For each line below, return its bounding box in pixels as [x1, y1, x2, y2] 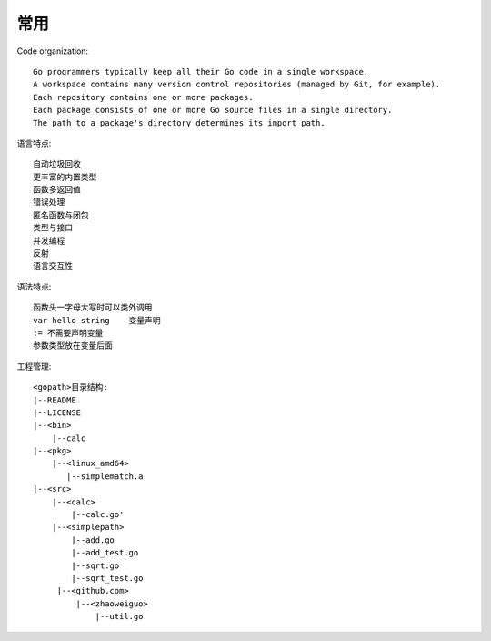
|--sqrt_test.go [71, 574, 144, 583]
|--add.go [71, 534, 115, 545]
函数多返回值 [33, 185, 81, 195]
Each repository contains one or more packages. [33, 92, 254, 102]
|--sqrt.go [71, 560, 120, 571]
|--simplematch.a [66, 471, 144, 482]
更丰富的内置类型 [33, 171, 97, 182]
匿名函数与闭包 [33, 209, 89, 220]
